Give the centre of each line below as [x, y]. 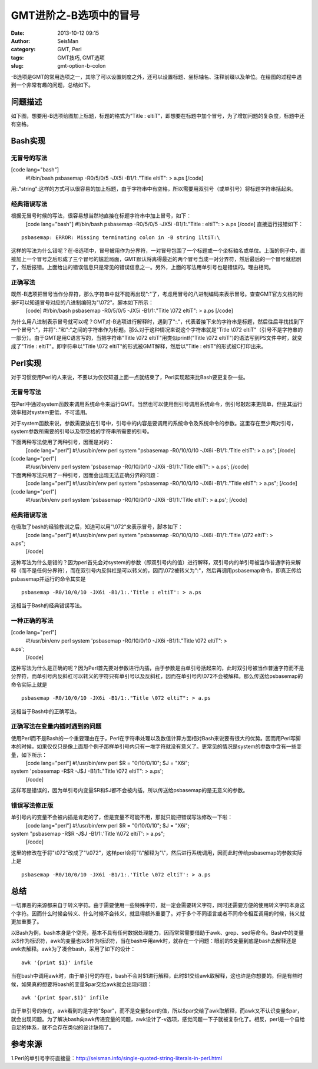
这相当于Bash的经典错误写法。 [48, 605]
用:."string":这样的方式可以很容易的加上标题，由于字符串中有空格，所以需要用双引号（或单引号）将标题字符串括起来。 [154, 189]
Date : [18, 33]
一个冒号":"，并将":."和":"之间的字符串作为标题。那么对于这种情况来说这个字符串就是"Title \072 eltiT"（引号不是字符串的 [157, 329]
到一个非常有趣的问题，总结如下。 [52, 85]
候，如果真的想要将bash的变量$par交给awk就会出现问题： [82, 984]
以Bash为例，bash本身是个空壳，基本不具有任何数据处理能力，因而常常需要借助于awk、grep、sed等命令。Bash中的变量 [158, 932]
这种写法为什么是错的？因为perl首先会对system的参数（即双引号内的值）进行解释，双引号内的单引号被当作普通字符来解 [156, 562]
